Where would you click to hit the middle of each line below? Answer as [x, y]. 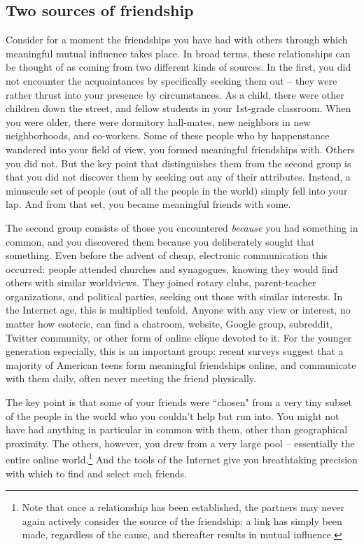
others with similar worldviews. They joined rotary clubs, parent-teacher [161, 282]
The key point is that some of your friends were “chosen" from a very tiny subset [179, 402]
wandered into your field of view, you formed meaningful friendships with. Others [180, 149]
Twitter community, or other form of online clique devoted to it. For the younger [179, 337]
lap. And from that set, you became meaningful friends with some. [148, 204]
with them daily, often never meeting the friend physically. [131, 378]
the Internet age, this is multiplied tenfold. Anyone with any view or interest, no [178, 310]
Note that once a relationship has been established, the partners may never [183, 507]
